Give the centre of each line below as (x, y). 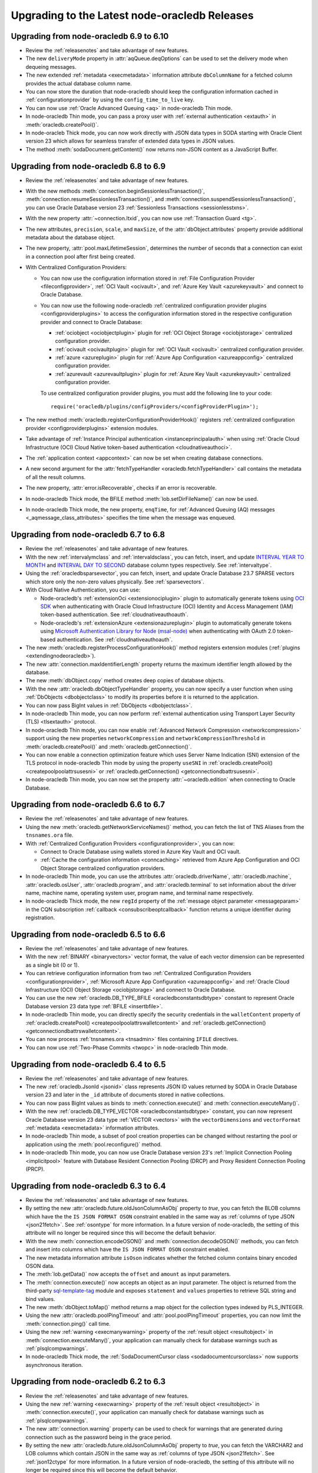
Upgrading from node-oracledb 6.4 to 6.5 (88, 1064)
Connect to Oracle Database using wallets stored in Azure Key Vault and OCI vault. (140, 852)
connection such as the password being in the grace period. (99, 1437)
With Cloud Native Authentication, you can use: (83, 590)
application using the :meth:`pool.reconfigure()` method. (94, 1144)
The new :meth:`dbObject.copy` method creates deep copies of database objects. (125, 681)
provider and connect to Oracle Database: (91, 322)
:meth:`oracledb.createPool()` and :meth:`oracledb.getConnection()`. (109, 747)
